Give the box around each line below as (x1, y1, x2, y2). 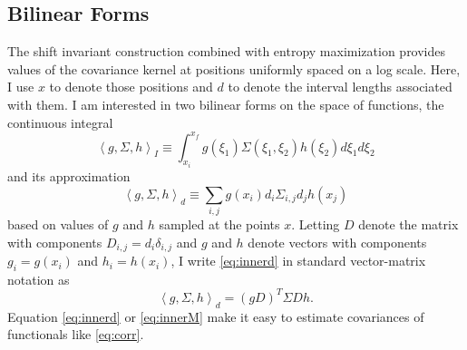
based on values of (7, 215, 109, 234)
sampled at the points (159, 215, 280, 234)
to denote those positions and (49, 77, 213, 96)
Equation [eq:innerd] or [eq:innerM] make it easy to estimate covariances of (7, 306, 424, 326)
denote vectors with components (248, 232, 427, 251)
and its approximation (7, 167, 131, 186)
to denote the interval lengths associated (228, 77, 452, 96)
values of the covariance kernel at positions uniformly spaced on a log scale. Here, (7, 59, 461, 78)
